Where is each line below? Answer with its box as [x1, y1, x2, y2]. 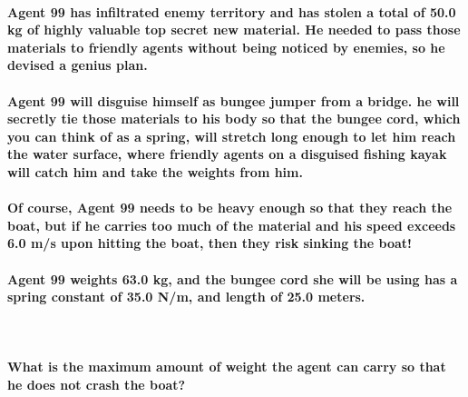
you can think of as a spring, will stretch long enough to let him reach [7, 126, 456, 145]
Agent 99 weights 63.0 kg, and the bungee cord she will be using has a [7, 269, 458, 288]
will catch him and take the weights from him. [7, 162, 303, 181]
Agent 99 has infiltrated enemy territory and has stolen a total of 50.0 [7, 2, 456, 21]
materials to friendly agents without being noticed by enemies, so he [7, 37, 445, 56]
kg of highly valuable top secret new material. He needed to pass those [7, 20, 461, 39]
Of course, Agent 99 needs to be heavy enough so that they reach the [7, 198, 453, 217]
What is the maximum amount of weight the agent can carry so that [7, 357, 446, 376]
